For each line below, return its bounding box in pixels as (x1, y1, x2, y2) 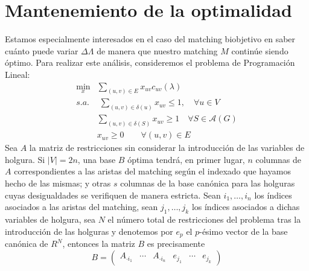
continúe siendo (231, 44, 288, 57)
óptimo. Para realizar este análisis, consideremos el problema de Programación (5, 56, 295, 69)
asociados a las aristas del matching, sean (5, 200, 158, 213)
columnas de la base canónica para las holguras (120, 176, 295, 189)
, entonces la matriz (62, 237, 135, 250)
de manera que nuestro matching (97, 44, 218, 57)
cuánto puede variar (5, 44, 78, 57)
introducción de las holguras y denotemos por (5, 225, 173, 237)
